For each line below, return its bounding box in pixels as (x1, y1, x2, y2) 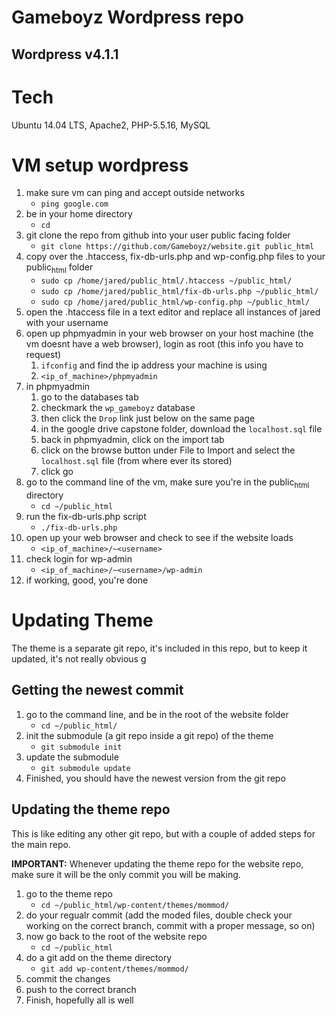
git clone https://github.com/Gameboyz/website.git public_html (40, 242, 315, 252)
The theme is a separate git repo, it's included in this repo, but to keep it (11, 642, 308, 654)
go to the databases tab (40, 391, 139, 403)
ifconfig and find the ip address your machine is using (40, 359, 268, 371)
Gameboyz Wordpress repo (11, 6, 244, 29)
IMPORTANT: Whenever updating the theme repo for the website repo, (11, 857, 304, 870)
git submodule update (40, 763, 131, 773)
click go (40, 466, 74, 478)
